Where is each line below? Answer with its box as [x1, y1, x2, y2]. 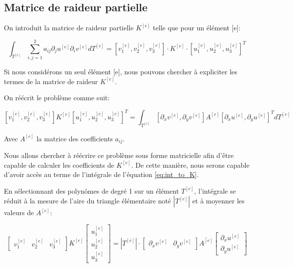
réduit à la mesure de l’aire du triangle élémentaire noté [4, 196, 171, 206]
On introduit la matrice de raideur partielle [4, 22, 134, 33]
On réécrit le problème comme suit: [4, 92, 110, 103]
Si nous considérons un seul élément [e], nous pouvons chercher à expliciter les [4, 66, 237, 76]
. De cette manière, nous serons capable [131, 159, 250, 170]
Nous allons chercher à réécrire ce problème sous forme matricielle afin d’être [4, 150, 234, 160]
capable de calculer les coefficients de [4, 159, 114, 170]
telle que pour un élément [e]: [153, 22, 241, 33]
